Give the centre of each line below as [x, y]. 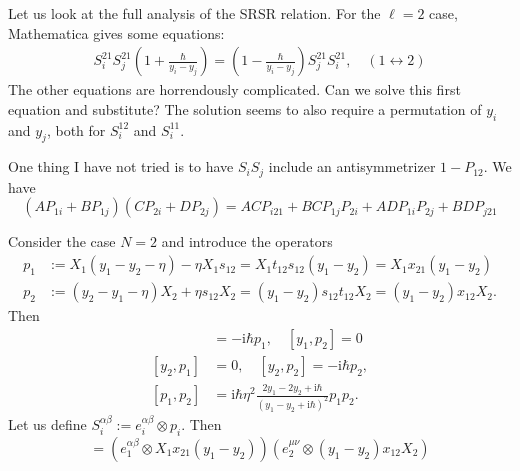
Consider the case [62, 241]
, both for [76, 129]
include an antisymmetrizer [352, 166]
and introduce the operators [247, 241]
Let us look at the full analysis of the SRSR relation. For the [194, 13]
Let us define [47, 423]
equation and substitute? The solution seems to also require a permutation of [245, 108]
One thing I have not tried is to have [121, 166]
